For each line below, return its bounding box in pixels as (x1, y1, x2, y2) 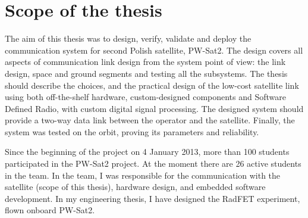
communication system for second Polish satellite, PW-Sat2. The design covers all (5, 43, 303, 56)
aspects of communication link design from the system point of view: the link (5, 55, 286, 68)
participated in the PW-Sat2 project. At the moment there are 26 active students (5, 157, 301, 170)
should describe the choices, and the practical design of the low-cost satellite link (5, 79, 299, 91)
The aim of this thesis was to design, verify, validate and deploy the (5, 32, 252, 45)
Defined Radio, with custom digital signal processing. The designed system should (5, 102, 304, 114)
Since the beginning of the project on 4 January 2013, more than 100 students (5, 145, 290, 158)
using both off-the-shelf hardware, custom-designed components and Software (5, 91, 287, 103)
